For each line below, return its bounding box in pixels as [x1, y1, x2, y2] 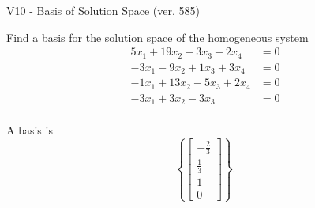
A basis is [6, 122, 53, 138]
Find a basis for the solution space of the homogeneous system [6, 28, 309, 45]
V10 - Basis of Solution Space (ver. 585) [6, 2, 200, 18]
